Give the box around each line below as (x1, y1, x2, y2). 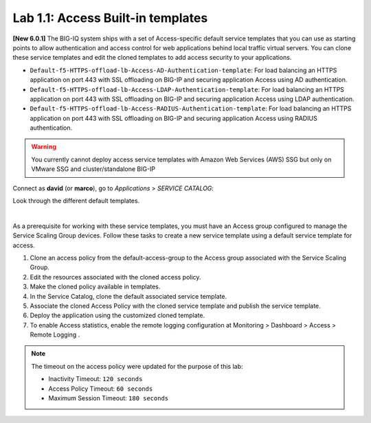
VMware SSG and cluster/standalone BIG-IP (31, 165, 156, 173)
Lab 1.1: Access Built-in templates (12, 10, 208, 25)
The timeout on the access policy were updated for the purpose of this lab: (31, 362, 243, 370)
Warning (31, 143, 56, 151)
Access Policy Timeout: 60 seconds (48, 385, 153, 393)
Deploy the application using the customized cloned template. (30, 311, 205, 319)
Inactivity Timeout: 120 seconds (48, 375, 143, 383)
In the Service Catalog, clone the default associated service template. (30, 292, 227, 300)
